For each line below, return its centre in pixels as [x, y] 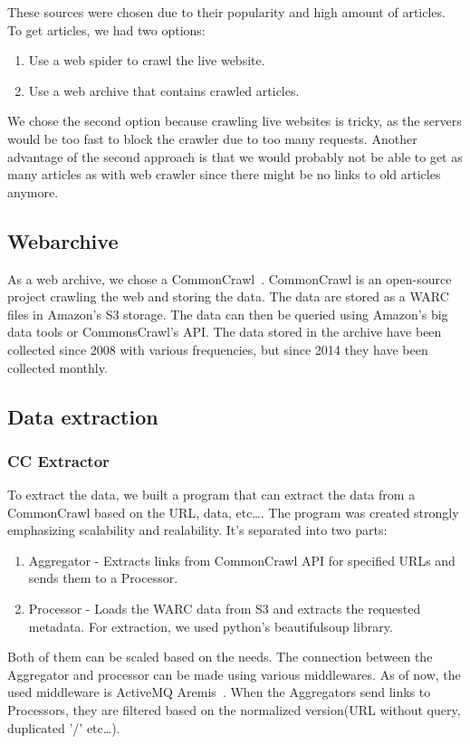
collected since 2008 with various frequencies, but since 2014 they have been [218, 349]
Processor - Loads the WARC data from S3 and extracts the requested [225, 609]
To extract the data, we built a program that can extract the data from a [211, 495]
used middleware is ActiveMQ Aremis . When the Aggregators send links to [219, 692]
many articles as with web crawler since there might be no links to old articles [224, 174]
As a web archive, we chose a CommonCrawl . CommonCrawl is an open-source [230, 278]
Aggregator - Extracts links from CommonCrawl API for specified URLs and [242, 560]
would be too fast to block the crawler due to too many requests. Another [212, 138]
